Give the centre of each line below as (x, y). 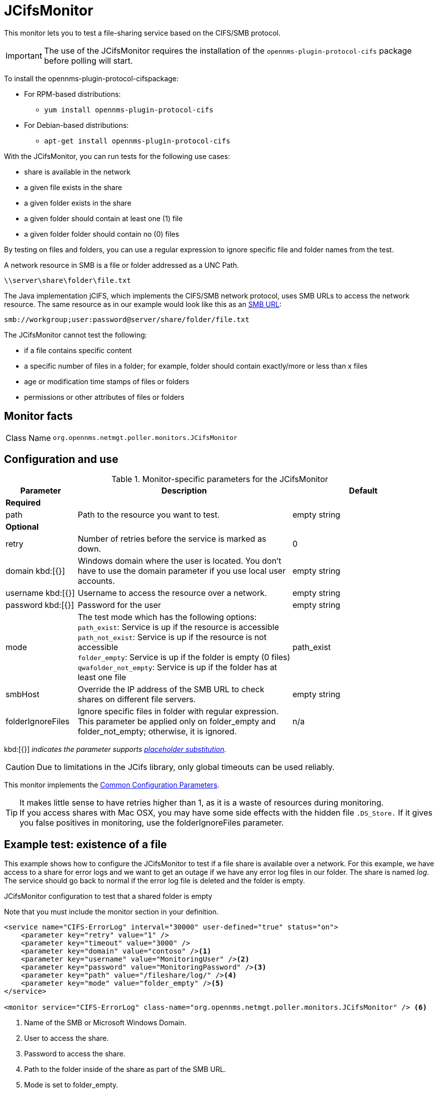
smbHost (23, 694)
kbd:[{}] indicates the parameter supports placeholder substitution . (115, 749)
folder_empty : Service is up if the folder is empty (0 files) (184, 657)
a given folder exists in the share (78, 203)
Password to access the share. (75, 1054)
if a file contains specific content (78, 350)
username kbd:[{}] (40, 593)
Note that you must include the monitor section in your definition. (111, 912)
